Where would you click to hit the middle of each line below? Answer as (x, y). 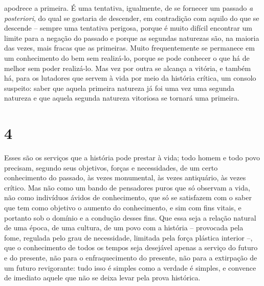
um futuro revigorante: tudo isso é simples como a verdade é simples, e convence (130, 267)
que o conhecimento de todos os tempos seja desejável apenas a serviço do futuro (131, 247)
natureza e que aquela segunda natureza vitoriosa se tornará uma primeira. (122, 98)
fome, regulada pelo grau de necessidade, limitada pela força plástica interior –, (128, 237)
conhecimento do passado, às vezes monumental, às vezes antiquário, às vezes (125, 177)
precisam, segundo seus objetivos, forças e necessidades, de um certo (111, 167)
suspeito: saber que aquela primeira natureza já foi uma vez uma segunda (119, 88)
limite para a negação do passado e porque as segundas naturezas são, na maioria (132, 38)
